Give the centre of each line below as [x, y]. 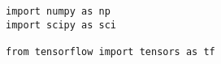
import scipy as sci [61, 25]
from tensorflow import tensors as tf [110, 51]
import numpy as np [58, 11]
